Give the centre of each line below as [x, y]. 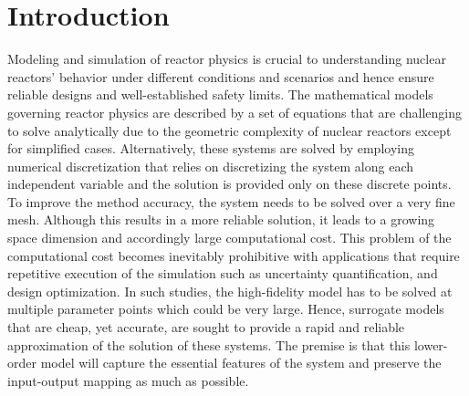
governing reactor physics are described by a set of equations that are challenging [234, 112]
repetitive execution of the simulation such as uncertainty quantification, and [223, 273]
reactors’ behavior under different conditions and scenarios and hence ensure [221, 76]
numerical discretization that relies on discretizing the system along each [211, 166]
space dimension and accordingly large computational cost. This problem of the [229, 238]
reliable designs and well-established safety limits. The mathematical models [220, 94]
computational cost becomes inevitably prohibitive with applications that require [234, 255]
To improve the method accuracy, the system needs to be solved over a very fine [231, 201]
